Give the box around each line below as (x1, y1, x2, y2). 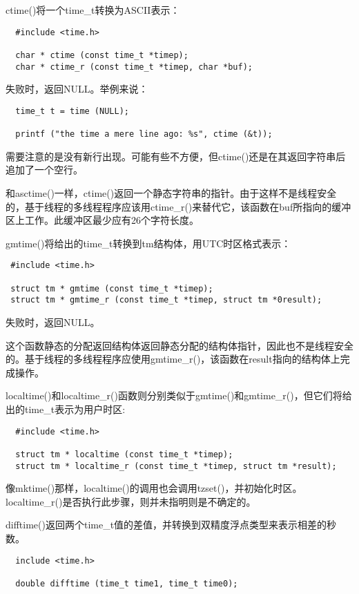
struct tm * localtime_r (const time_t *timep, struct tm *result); (15, 461, 337, 471)
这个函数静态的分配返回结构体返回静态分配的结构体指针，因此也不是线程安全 (6, 338, 353, 352)
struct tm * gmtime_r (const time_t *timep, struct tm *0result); (10, 295, 322, 305)
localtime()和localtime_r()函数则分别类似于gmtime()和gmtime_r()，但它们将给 (6, 388, 352, 403)
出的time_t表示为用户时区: (6, 401, 126, 416)
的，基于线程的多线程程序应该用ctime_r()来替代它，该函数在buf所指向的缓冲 (6, 199, 351, 213)
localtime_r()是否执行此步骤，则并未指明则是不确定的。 (6, 494, 256, 508)
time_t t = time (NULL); (15, 106, 129, 116)
